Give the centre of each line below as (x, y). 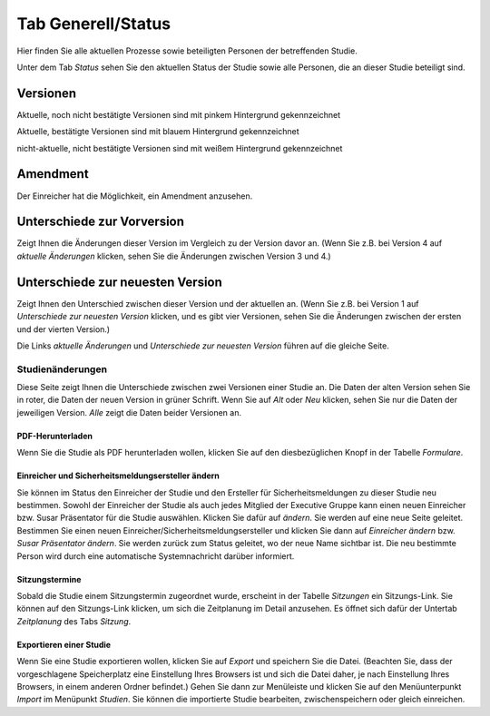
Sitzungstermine (49, 579)
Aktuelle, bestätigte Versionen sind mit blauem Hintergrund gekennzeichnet (158, 132)
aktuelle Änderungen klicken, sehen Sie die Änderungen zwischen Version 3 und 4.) (174, 256)
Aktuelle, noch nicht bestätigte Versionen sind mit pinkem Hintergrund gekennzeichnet (179, 114)
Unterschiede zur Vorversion (101, 222)
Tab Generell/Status (94, 24)
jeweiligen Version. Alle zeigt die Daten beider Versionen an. (129, 412)
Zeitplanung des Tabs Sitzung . (74, 621)
